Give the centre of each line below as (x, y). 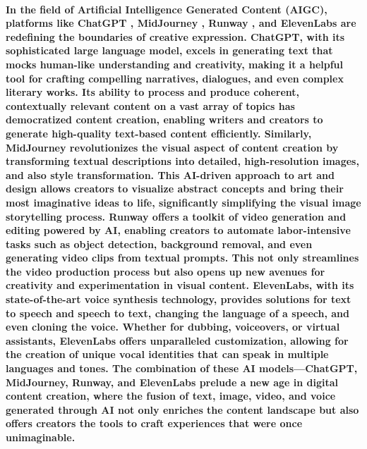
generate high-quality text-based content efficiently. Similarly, (159, 133)
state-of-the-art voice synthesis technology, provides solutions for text (179, 299)
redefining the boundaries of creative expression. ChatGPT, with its (175, 36)
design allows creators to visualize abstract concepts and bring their (175, 189)
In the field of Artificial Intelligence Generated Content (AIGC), (167, 9)
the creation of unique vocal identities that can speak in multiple (167, 354)
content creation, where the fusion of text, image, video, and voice (171, 396)
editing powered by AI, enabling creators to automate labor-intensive (178, 230)
